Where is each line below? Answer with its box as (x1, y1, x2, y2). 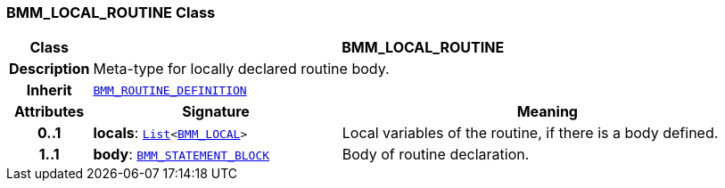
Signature (182, 102, 250, 121)
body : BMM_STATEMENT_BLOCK (93, 145, 270, 164)
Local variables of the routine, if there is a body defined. (342, 124, 719, 143)
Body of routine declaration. (342, 145, 530, 164)
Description (9, 60, 90, 78)
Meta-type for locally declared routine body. (93, 60, 390, 78)
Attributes (14, 102, 85, 121)
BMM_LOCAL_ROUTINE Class (6, 4, 216, 21)
